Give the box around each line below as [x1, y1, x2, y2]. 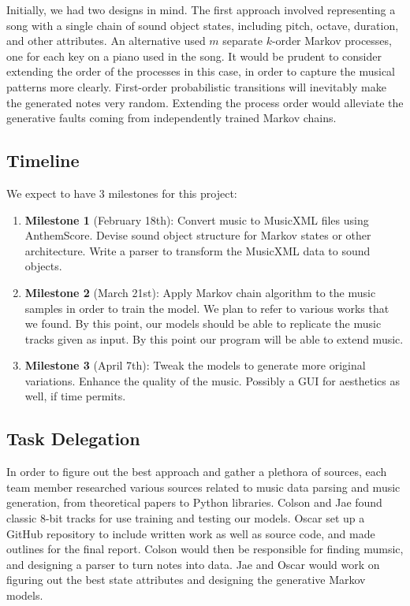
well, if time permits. [24, 388, 126, 404]
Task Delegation [6, 426, 140, 451]
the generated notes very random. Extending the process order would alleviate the [6, 94, 404, 110]
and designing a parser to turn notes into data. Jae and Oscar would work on [6, 556, 380, 572]
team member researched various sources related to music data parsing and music [6, 478, 401, 495]
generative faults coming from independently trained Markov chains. [6, 110, 337, 126]
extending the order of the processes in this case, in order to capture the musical [6, 63, 395, 80]
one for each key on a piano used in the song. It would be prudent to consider [6, 47, 382, 64]
